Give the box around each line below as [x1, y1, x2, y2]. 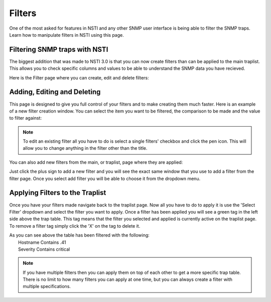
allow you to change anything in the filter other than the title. [23, 145, 148, 151]
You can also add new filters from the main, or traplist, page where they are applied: [9, 159, 183, 165]
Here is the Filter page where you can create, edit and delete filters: [9, 74, 149, 80]
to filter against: [9, 115, 42, 121]
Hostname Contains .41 [18, 239, 66, 245]
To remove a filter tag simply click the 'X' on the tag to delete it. [9, 223, 141, 229]
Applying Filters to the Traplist [9, 188, 106, 197]
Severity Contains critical [18, 246, 70, 252]
